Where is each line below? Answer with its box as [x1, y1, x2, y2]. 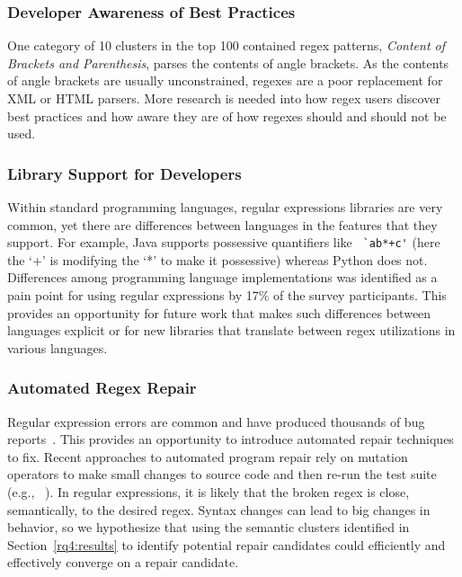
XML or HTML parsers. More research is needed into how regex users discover [7, 89, 440, 107]
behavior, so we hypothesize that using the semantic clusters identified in [7, 518, 410, 537]
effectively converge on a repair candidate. [7, 553, 239, 572]
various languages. [7, 338, 108, 357]
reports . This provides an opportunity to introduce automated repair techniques [7, 430, 454, 448]
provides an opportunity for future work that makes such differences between [7, 303, 431, 322]
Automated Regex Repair [7, 377, 197, 399]
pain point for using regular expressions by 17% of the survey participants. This [7, 286, 447, 305]
